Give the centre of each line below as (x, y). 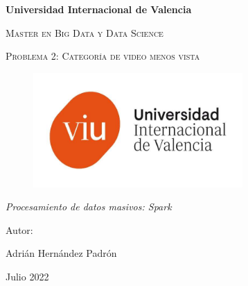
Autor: (19, 229)
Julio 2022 (27, 277)
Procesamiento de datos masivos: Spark (89, 207)
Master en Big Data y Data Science (85, 32)
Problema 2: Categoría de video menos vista (103, 56)
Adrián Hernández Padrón (61, 253)
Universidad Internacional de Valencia (99, 9)
